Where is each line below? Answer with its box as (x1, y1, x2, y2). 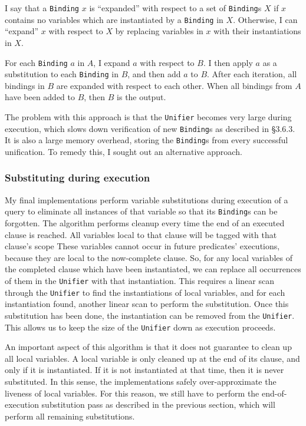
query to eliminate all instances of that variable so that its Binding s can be (5, 205, 278, 217)
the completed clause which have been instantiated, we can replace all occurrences (5, 263, 301, 275)
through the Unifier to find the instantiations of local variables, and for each (5, 286, 285, 298)
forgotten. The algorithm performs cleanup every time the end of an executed (5, 217, 285, 229)
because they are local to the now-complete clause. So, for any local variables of (5, 251, 292, 263)
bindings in (5, 79, 45, 91)
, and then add (127, 68, 181, 80)
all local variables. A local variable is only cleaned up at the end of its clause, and (5, 352, 300, 364)
